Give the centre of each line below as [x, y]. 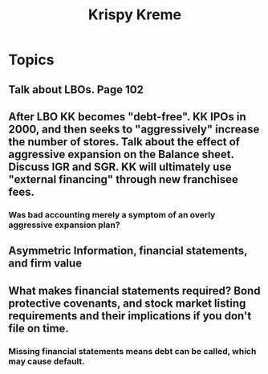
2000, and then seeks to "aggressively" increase [134, 129]
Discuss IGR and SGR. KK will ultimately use [120, 167]
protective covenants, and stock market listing [127, 303]
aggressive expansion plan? [64, 225]
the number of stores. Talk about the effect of [124, 142]
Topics [31, 60]
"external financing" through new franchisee [123, 179]
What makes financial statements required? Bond [134, 291]
